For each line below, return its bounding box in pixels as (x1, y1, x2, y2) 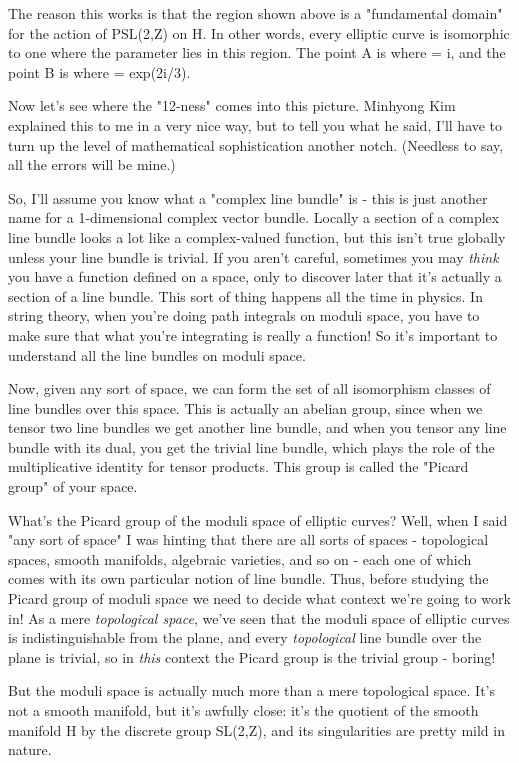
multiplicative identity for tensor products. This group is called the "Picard (8, 456, 469, 477)
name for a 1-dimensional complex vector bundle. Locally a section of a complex (8, 207, 500, 228)
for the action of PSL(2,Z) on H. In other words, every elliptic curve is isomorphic (8, 22, 510, 43)
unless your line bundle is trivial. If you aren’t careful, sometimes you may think (8, 246, 499, 267)
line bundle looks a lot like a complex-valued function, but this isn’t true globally (8, 226, 506, 247)
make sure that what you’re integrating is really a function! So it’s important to (8, 324, 498, 345)
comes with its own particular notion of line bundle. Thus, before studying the (8, 568, 489, 589)
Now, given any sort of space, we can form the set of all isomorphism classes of (8, 378, 491, 399)
